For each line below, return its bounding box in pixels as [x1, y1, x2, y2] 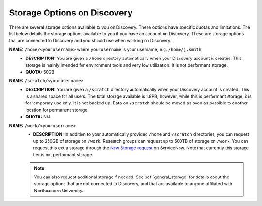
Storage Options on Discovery [9, 7, 133, 18]
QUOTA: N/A [25, 114, 51, 119]
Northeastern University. [34, 188, 83, 193]
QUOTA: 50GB [25, 69, 55, 74]
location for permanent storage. [25, 107, 89, 113]
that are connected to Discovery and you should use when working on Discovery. [9, 38, 172, 44]
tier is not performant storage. [33, 152, 94, 158]
